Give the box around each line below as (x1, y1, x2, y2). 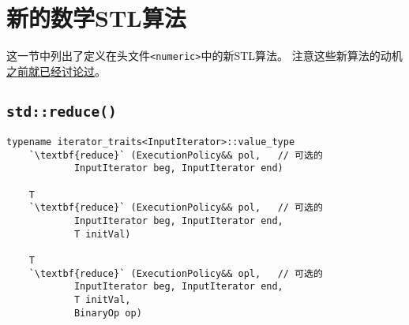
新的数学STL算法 (6, 2, 186, 34)
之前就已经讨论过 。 (6, 62, 106, 79)
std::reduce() (6, 103, 117, 120)
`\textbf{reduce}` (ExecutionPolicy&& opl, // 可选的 (28, 267, 323, 279)
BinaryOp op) (73, 307, 142, 319)
